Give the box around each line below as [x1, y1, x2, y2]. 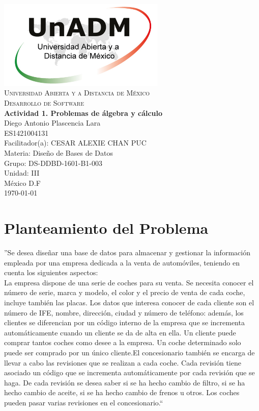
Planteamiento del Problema [4, 217, 209, 238]
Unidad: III [4, 167, 40, 178]
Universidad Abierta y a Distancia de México [4, 87, 150, 98]
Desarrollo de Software [4, 98, 84, 108]
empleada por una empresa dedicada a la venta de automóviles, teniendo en [4, 257, 240, 268]
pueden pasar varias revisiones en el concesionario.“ [4, 397, 163, 407]
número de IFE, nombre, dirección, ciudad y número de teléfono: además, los [4, 307, 244, 318]
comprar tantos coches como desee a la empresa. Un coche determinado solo [4, 337, 241, 348]
